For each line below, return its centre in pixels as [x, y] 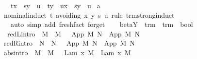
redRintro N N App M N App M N [69, 43]
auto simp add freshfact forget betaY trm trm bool [102, 24]
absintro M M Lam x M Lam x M [67, 52]
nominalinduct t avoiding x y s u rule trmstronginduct [89, 15]
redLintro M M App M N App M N [73, 33]
